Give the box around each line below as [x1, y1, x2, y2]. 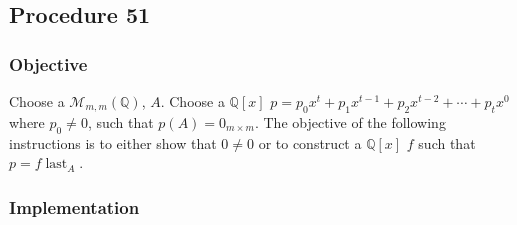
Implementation [9, 194, 140, 219]
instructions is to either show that [9, 132, 217, 153]
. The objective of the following [254, 111, 446, 132]
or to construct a [258, 132, 362, 153]
